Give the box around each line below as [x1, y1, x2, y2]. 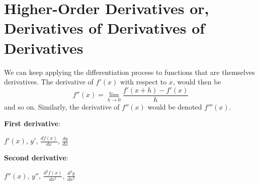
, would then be [172, 76, 221, 87]
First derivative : [4, 118, 61, 129]
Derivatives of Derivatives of [4, 18, 205, 38]
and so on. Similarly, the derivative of [4, 101, 120, 112]
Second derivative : [4, 152, 68, 163]
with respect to [120, 76, 167, 87]
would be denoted [147, 101, 202, 112]
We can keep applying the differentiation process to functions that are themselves [4, 66, 255, 77]
